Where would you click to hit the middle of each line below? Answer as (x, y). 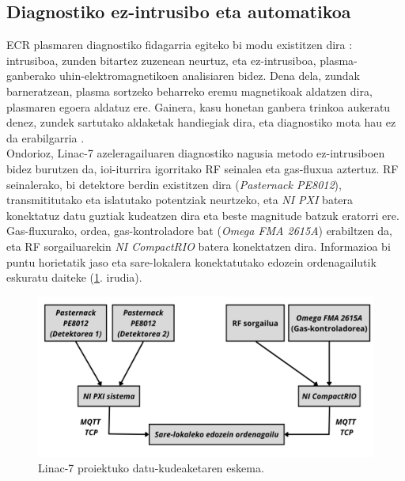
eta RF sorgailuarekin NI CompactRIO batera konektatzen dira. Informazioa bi (199, 246)
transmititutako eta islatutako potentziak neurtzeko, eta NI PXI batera (180, 200)
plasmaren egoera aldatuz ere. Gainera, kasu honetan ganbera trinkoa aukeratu (199, 106)
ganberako (31, 76)
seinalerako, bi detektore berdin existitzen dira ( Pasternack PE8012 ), (174, 184)
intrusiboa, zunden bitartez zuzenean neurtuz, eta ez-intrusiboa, (161, 60)
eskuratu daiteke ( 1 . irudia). (74, 277)
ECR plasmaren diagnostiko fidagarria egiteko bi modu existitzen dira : (180, 45)
